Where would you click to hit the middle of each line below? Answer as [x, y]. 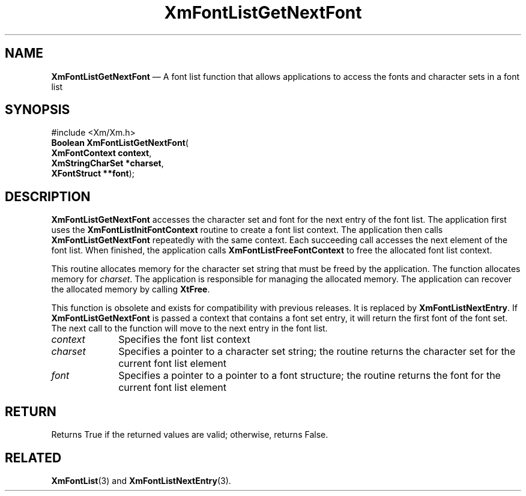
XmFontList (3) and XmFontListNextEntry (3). [141, 480]
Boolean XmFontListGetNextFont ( [120, 143]
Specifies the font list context [184, 340]
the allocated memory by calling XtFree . [131, 289]
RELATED [33, 458]
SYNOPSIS [38, 110]
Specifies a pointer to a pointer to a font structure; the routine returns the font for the [310, 376]
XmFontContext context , [101, 153]
